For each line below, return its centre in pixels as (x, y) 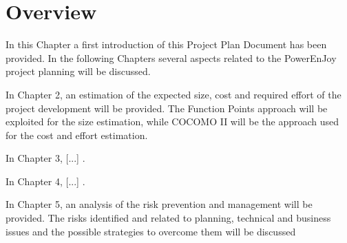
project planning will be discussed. (78, 71)
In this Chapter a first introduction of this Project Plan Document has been (166, 44)
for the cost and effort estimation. (77, 135)
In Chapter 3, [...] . (45, 158)
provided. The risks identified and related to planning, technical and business (168, 218)
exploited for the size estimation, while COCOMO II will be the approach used (172, 122)
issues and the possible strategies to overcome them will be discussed (151, 231)
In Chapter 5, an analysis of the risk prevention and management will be (159, 204)
